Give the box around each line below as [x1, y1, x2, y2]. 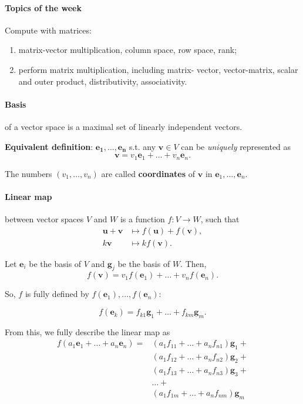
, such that [200, 213, 240, 225]
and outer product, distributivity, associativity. [18, 75, 187, 87]
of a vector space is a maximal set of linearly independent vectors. [5, 120, 243, 132]
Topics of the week [5, 1, 82, 14]
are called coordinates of [101, 167, 196, 179]
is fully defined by [25, 288, 89, 300]
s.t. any [129, 140, 156, 152]
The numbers [5, 167, 52, 179]
